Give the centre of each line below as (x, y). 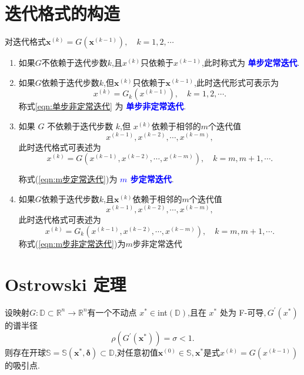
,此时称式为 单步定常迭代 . (251, 63)
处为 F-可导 (242, 312)
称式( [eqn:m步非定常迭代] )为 (72, 243)
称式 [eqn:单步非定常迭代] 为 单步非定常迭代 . (102, 106)
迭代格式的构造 (63, 13)
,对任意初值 (136, 352)
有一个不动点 (112, 312)
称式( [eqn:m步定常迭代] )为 (68, 179)
